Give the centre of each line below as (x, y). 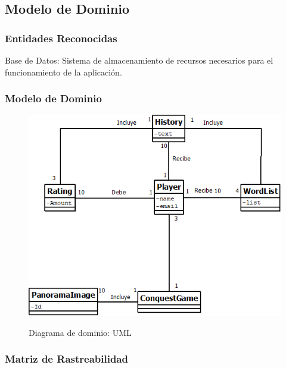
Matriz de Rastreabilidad (66, 359)
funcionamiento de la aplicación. (63, 72)
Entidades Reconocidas (61, 38)
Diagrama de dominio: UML (80, 332)
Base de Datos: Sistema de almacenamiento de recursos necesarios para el (139, 60)
